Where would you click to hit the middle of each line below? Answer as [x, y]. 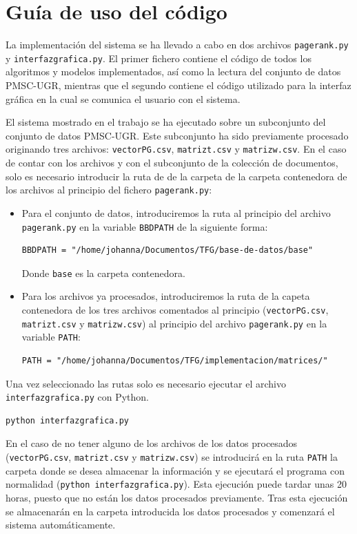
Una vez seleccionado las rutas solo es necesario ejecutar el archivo [146, 383]
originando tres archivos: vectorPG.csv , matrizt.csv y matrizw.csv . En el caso [176, 149]
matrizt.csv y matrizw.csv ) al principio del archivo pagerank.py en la [174, 323]
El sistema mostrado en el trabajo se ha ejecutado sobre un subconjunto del [166, 122]
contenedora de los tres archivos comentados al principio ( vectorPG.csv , [175, 309]
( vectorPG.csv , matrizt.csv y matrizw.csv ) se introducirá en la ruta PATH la [172, 457]
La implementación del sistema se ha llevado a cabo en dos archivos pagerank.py [177, 45]
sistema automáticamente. [61, 525]
